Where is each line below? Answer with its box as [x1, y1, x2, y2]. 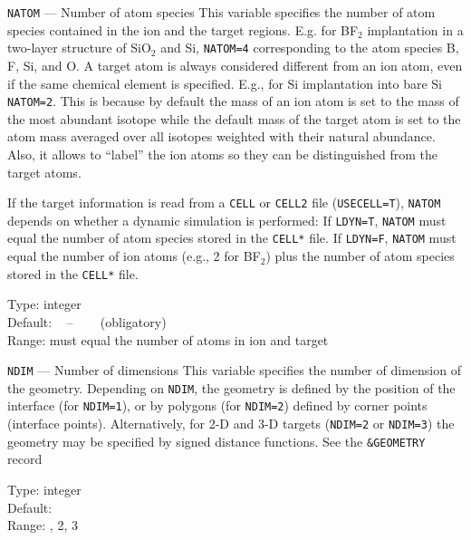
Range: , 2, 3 [7, 516, 78, 535]
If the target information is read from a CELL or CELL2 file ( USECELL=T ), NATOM [7, 193, 441, 212]
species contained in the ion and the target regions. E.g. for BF [7, 20, 359, 39]
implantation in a [367, 20, 464, 39]
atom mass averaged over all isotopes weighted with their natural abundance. [7, 127, 436, 146]
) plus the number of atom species [265, 246, 455, 265]
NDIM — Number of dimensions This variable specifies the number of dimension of [7, 361, 461, 380]
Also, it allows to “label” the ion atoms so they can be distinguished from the [7, 144, 437, 163]
